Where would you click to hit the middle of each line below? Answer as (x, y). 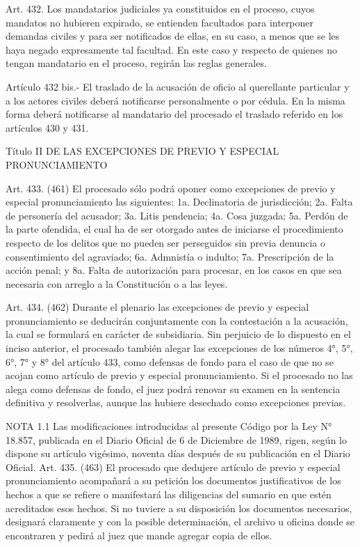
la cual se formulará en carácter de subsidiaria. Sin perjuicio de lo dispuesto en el (178, 334)
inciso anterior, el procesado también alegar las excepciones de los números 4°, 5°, (179, 348)
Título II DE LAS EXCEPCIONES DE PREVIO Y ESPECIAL (142, 151)
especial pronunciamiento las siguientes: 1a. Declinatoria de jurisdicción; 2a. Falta (179, 202)
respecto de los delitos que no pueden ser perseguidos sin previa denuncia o (165, 242)
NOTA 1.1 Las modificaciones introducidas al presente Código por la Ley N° (169, 426)
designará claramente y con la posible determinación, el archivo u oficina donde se (180, 522)
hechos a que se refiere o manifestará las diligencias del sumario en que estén (169, 494)
